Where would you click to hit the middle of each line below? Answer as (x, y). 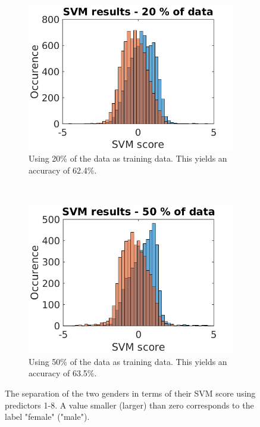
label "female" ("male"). (47, 417)
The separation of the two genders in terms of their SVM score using (130, 393)
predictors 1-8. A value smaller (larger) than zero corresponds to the (129, 405)
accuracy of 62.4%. (63, 170)
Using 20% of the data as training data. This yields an (128, 158)
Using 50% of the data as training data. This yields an (128, 361)
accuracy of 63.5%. (63, 373)
